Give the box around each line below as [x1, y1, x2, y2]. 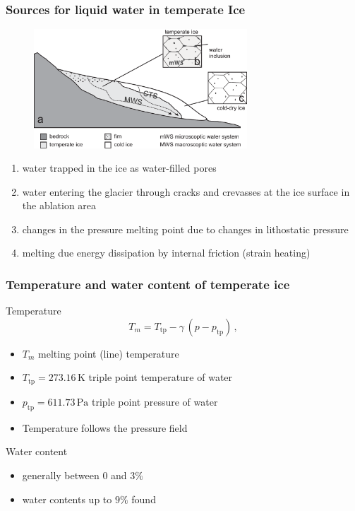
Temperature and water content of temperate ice [6, 276, 290, 293]
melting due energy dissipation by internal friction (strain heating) [22, 245, 311, 260]
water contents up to [22, 491, 112, 506]
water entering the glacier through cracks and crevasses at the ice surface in [22, 184, 350, 199]
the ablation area [22, 198, 97, 213]
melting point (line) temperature [38, 346, 179, 360]
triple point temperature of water [88, 370, 233, 384]
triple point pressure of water [91, 394, 218, 409]
